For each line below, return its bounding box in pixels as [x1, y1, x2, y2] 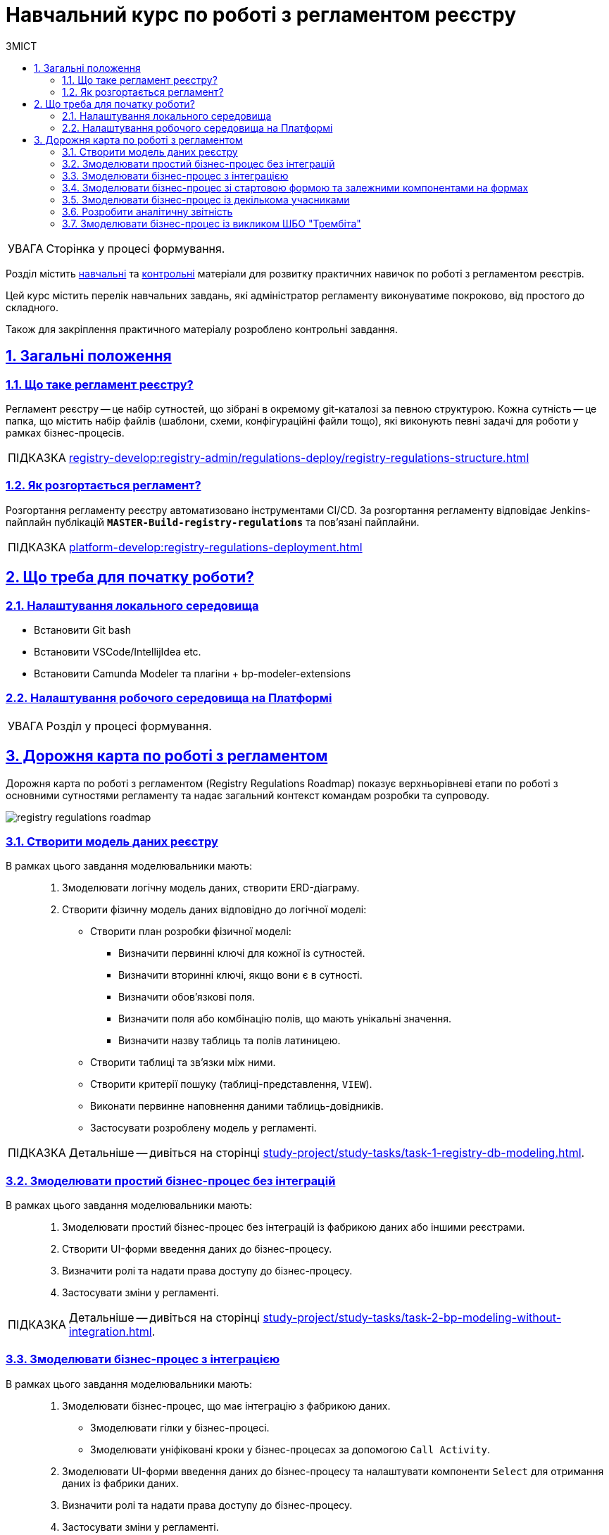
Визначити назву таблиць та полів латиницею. [118, 1034, 341, 1047]
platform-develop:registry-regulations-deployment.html [68, 539, 363, 554]
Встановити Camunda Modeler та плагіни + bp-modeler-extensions [34, 667, 351, 679]
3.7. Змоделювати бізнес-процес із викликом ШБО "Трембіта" [62, 217, 361, 230]
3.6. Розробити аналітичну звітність [62, 205, 233, 218]
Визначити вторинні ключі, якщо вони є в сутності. [118, 969, 363, 982]
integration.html [68, 1324, 152, 1339]
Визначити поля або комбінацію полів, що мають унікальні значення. [118, 1013, 452, 1025]
